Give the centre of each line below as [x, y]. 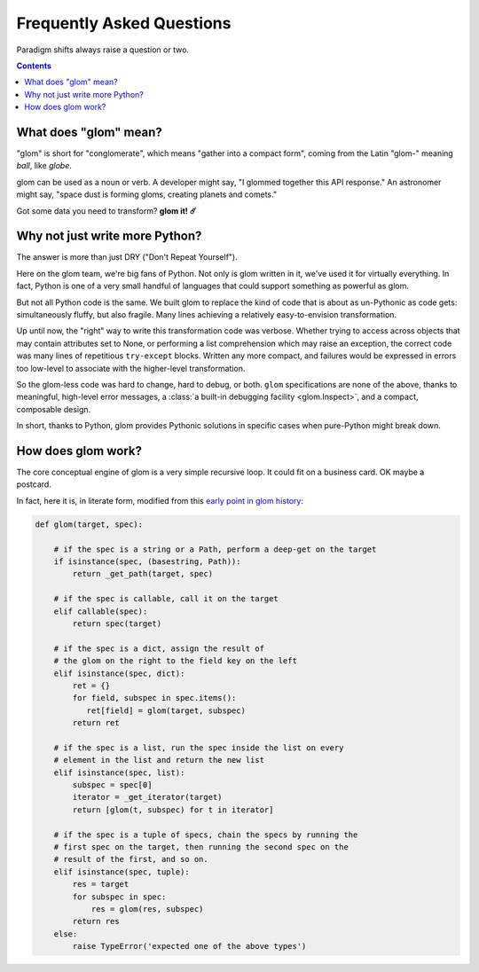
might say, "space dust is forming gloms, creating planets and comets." [147, 194]
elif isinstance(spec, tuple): [122, 872]
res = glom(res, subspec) [147, 909]
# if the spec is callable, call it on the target [166, 599]
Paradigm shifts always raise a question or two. [103, 50]
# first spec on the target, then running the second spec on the [201, 847]
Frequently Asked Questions [124, 23]
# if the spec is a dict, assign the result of [159, 648]
